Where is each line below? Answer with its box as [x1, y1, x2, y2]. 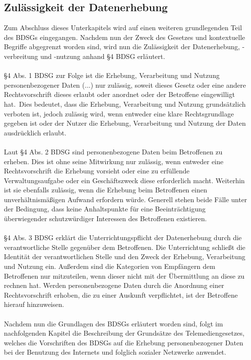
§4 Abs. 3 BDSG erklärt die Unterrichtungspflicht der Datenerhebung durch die [4, 232, 242, 243]
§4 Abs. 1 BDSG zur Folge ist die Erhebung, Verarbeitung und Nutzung [4, 70, 220, 80]
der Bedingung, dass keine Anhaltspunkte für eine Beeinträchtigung [4, 204, 206, 214]
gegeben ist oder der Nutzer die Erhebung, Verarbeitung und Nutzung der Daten [4, 118, 246, 128]
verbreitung [4, 51, 39, 61]
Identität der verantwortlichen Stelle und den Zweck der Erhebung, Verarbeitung [4, 251, 246, 262]
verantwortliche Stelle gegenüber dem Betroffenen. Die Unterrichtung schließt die [4, 242, 246, 252]
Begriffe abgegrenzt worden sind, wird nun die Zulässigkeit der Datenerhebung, [4, 41, 240, 52]
